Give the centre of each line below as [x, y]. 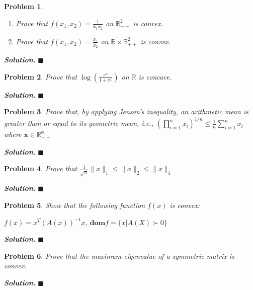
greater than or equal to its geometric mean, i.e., [79, 123]
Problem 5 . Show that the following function [75, 205]
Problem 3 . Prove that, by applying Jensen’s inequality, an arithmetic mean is [126, 112]
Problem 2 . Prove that [41, 76]
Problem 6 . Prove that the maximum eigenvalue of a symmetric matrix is [119, 256]
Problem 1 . [24, 6]
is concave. [155, 76]
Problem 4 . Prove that [41, 168]
